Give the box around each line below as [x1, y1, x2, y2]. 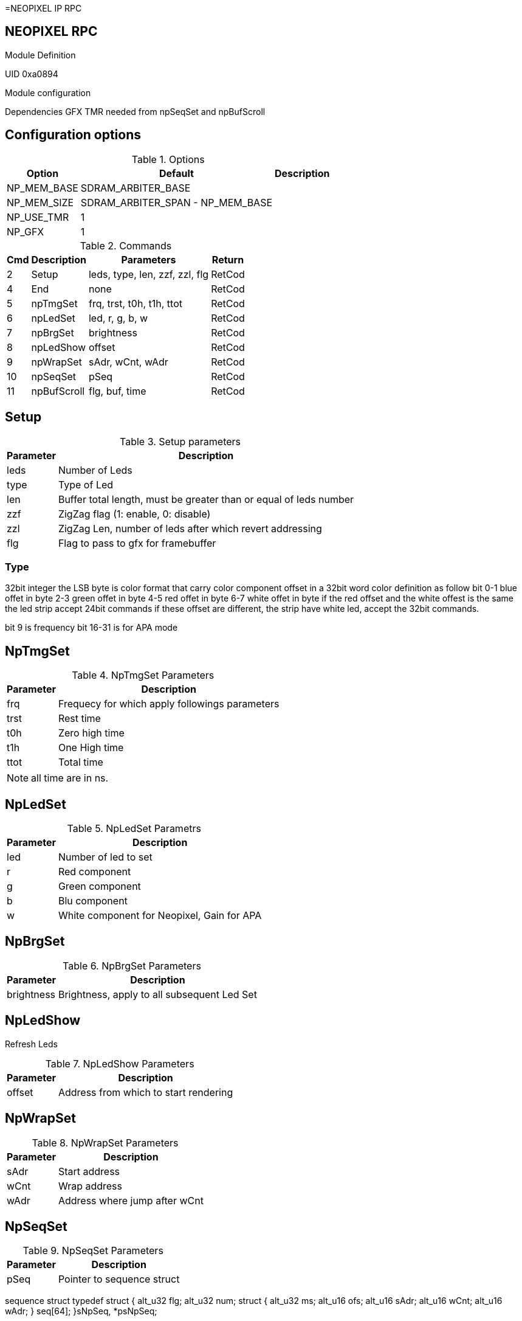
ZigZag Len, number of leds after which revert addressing [58, 522, 322, 535]
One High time [58, 741, 124, 754]
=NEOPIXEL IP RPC [5, 3, 82, 13]
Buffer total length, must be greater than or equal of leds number [58, 493, 354, 505]
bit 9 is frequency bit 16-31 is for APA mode [5, 622, 178, 633]
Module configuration [5, 87, 91, 98]
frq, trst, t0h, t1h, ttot [88, 297, 182, 310]
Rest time [58, 712, 101, 725]
